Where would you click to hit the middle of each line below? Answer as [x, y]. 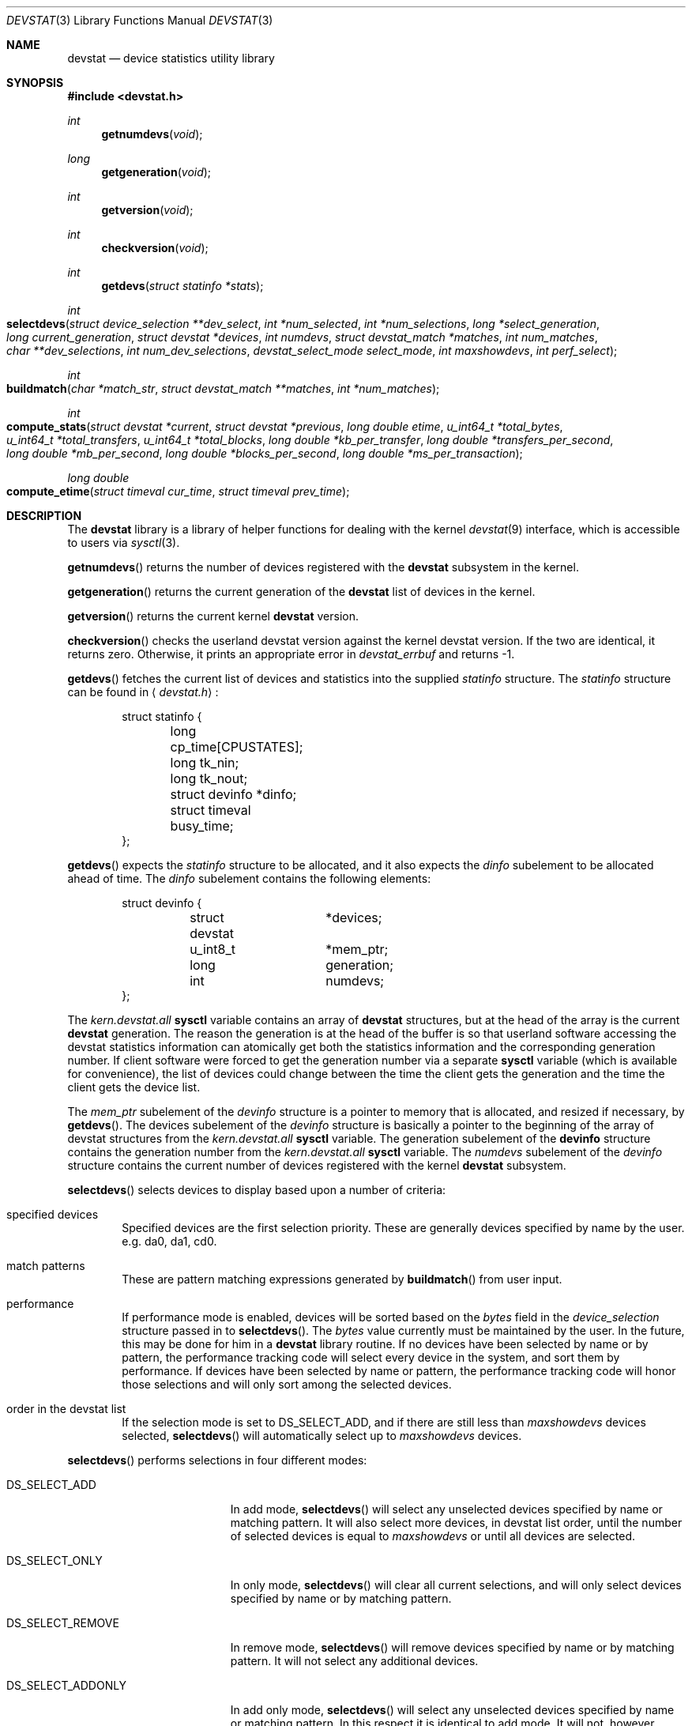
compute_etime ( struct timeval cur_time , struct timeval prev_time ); [178, 491]
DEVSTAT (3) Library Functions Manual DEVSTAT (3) [140, 20]
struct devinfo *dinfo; [233, 794]
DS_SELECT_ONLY [55, 1560]
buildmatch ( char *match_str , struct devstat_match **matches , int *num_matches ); [223, 388]
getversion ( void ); [147, 210]
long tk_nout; [209, 778]
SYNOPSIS [35, 83]
